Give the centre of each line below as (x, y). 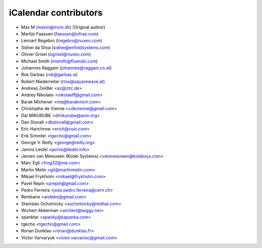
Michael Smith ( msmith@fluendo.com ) (59, 61)
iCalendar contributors (56, 13)
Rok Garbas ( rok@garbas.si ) (49, 75)
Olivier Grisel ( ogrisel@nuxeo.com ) (56, 54)
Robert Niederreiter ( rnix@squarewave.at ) (63, 81)
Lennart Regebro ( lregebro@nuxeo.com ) (62, 41)
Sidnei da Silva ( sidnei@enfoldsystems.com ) (65, 47)
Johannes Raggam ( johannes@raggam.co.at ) (66, 67)
